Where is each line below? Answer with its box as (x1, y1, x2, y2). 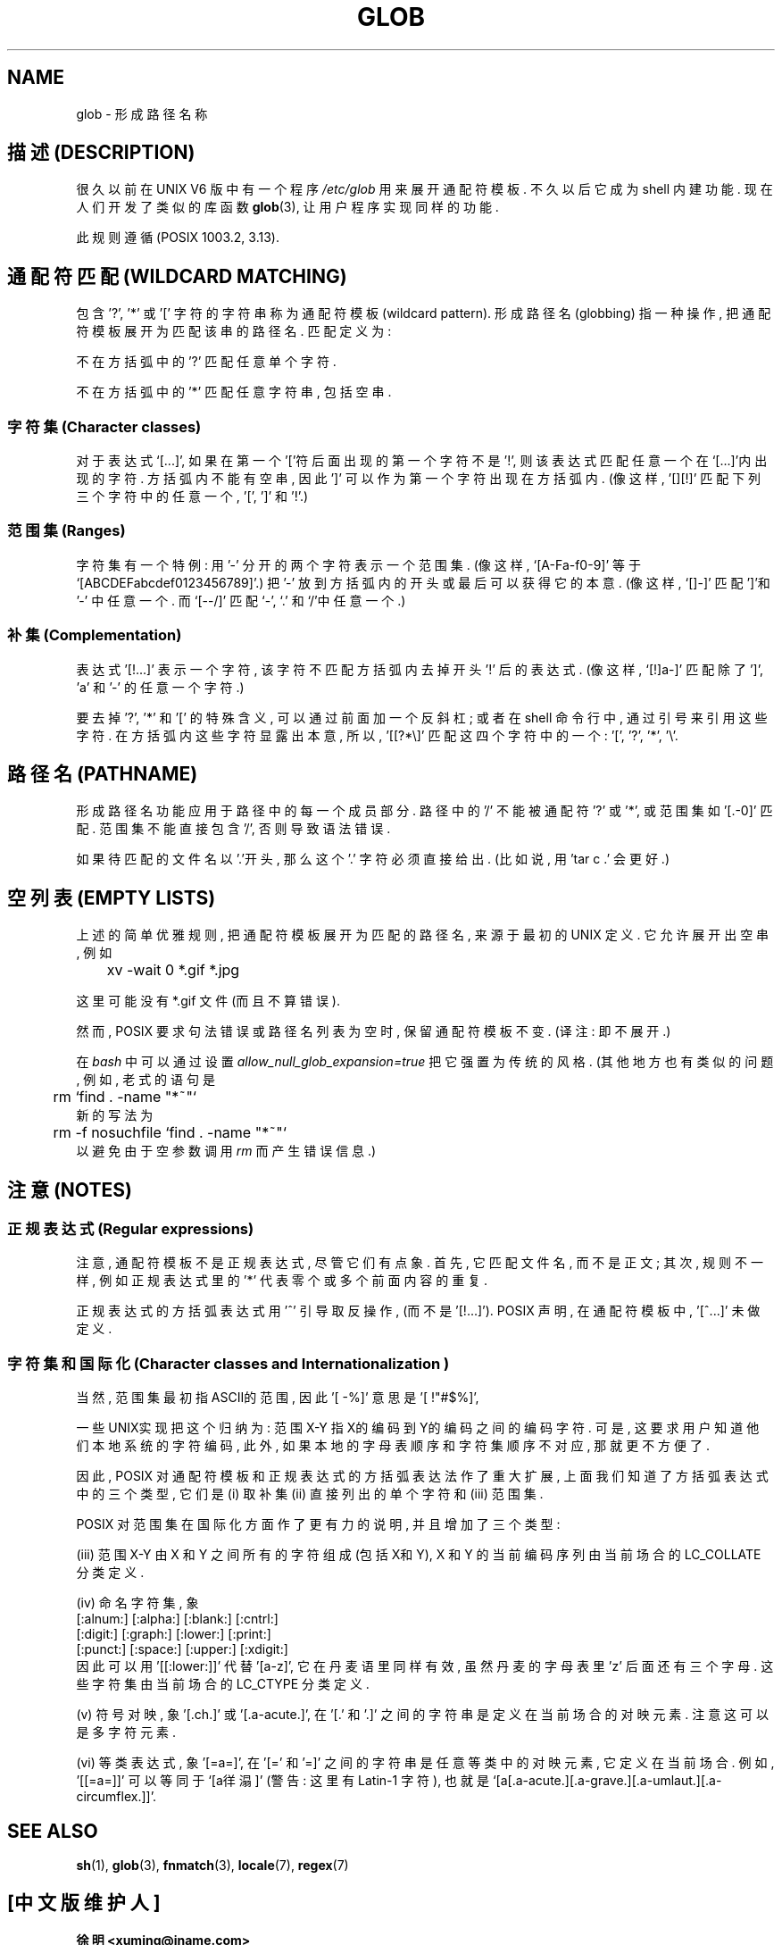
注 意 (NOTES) (7, 1178, 132, 1201)
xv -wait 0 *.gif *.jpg (106, 961, 240, 980)
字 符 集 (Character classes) (7, 417, 202, 436)
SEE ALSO (7, 1819, 98, 1842)
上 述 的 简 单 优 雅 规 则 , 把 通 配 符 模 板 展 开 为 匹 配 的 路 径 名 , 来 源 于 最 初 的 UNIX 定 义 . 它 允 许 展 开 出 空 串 (76, 927, 770, 943)
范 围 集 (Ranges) (7, 522, 126, 540)
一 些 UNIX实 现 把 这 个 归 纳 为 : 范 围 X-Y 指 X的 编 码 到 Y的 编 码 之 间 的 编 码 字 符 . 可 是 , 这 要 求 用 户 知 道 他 (76, 1420, 760, 1436)
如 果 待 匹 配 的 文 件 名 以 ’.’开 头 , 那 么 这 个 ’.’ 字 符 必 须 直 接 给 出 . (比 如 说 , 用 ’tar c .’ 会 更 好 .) (76, 851, 670, 867)
